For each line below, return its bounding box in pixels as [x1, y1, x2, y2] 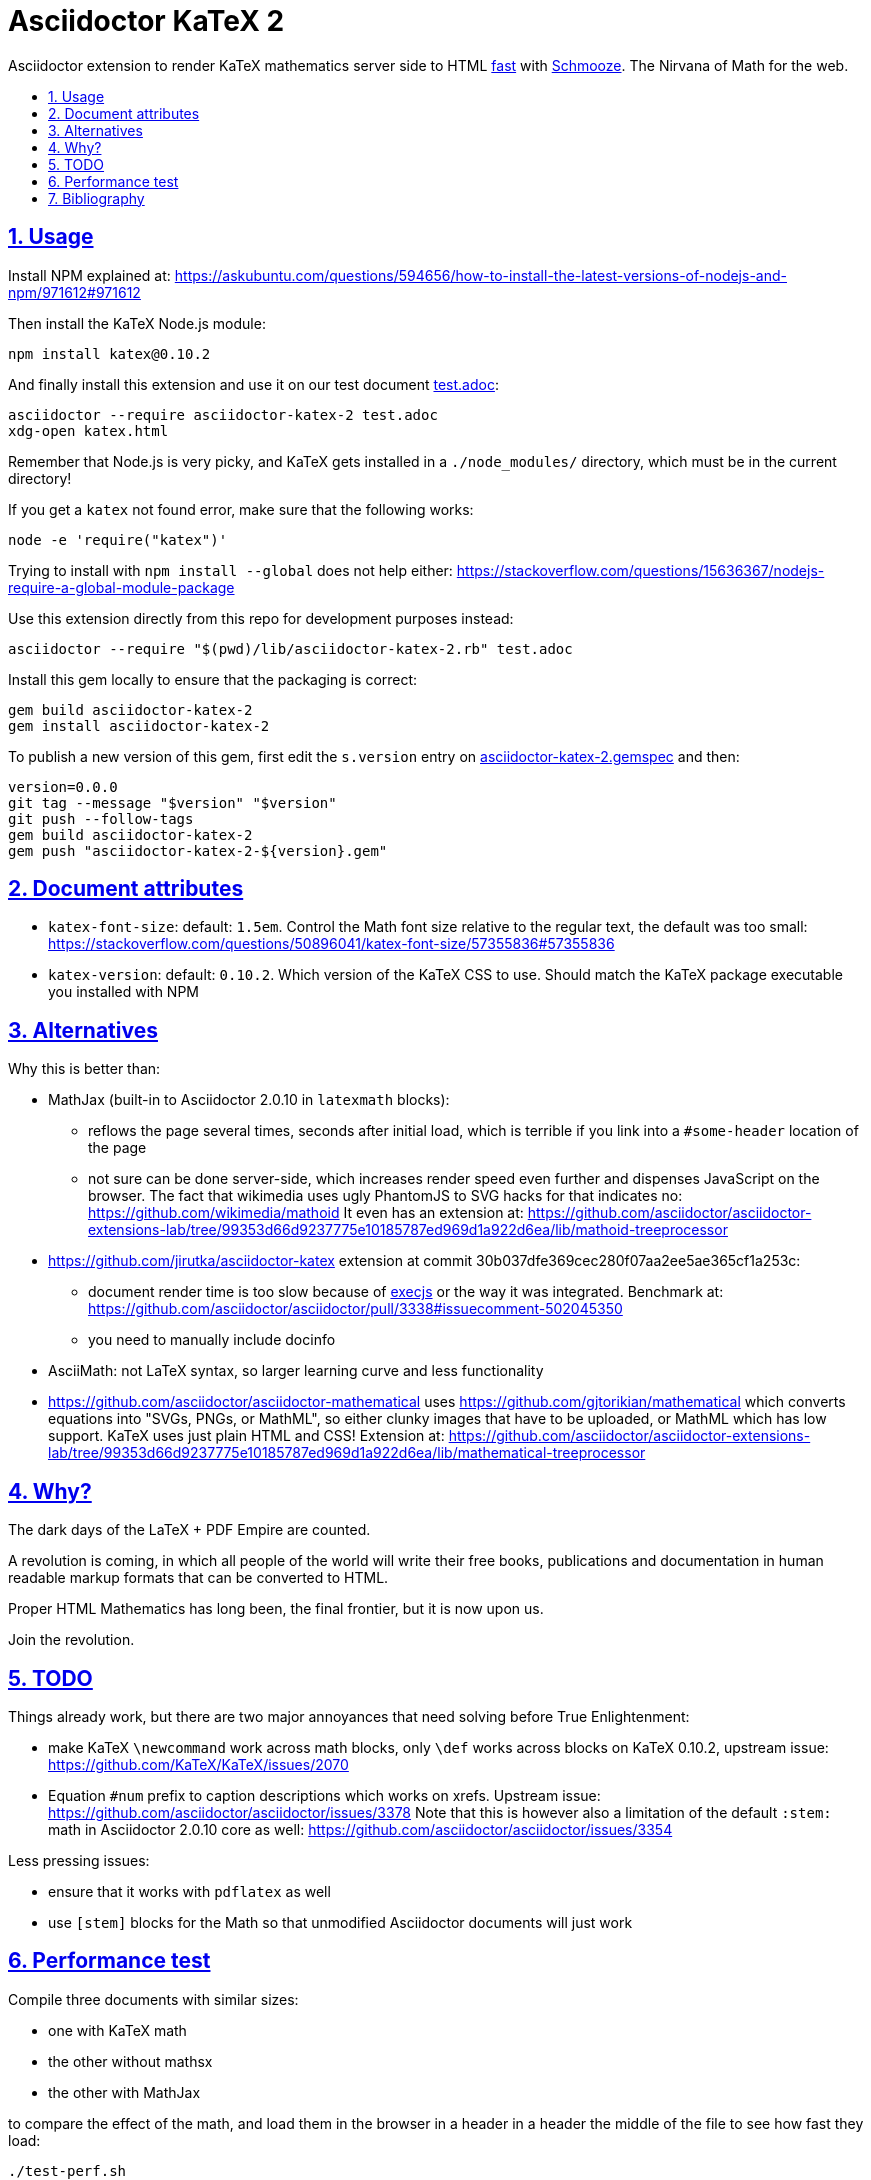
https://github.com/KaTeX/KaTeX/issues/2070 [48, 1755, 349, 1773]
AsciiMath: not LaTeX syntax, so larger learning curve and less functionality [48, 1362, 544, 1380]
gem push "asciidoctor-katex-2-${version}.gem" [8, 842, 388, 859]
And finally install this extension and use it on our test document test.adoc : [8, 375, 499, 393]
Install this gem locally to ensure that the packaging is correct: [8, 670, 418, 688]
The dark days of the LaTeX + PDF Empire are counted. [8, 1521, 371, 1539]
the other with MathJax [48, 2083, 201, 2101]
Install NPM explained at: [8, 266, 171, 284]
